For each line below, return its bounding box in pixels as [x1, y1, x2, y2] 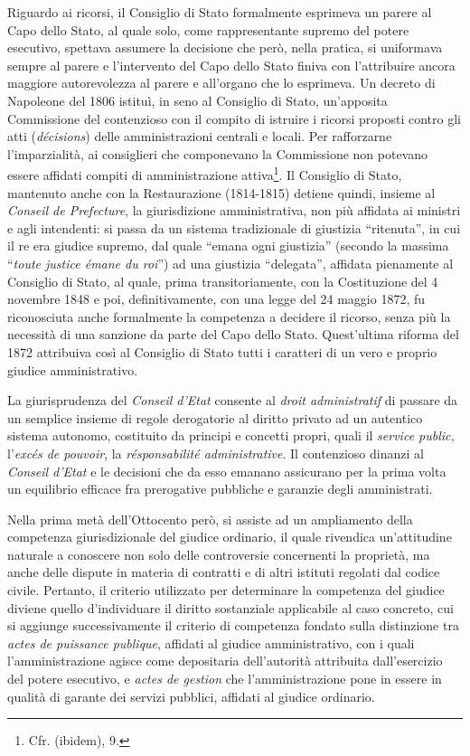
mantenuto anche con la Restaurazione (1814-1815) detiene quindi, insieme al [7, 183, 436, 202]
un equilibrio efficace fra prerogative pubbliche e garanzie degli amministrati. [7, 479, 433, 498]
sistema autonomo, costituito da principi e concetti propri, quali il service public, [7, 426, 455, 445]
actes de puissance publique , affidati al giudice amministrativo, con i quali [7, 633, 415, 652]
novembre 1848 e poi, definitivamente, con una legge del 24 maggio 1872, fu [7, 289, 426, 308]
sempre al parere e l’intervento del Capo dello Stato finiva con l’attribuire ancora [7, 55, 456, 74]
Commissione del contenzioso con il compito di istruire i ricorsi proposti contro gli [7, 109, 461, 128]
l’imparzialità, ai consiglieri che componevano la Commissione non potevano [7, 144, 428, 163]
